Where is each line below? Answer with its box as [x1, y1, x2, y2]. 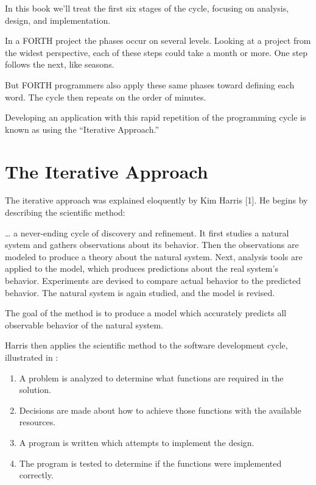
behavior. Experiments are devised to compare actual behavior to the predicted [5, 274, 301, 287]
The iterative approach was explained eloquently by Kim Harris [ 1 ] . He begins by [5, 194, 308, 207]
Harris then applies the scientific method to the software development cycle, [5, 339, 288, 352]
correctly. [19, 469, 54, 481]
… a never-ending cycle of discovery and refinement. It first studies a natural [5, 226, 289, 239]
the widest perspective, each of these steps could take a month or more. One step [5, 46, 308, 58]
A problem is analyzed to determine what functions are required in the [19, 371, 284, 384]
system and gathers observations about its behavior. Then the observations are [5, 238, 299, 251]
